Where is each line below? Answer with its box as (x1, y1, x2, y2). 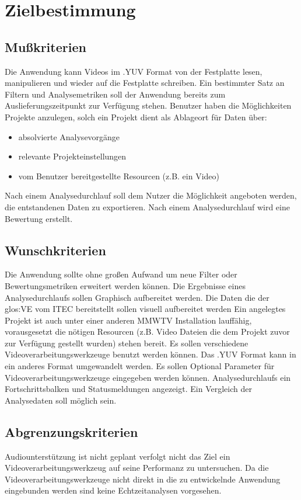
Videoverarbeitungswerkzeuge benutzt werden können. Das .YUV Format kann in (5, 348, 296, 360)
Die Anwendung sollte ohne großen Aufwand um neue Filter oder (5, 268, 237, 280)
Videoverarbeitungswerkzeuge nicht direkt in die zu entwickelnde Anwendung (5, 473, 281, 485)
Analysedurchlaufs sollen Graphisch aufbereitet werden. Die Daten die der (5, 291, 269, 303)
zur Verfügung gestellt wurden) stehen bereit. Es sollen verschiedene (5, 336, 249, 349)
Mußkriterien (5, 37, 86, 55)
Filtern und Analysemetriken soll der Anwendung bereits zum (5, 88, 226, 100)
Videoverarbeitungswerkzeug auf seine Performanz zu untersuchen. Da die (5, 461, 269, 474)
